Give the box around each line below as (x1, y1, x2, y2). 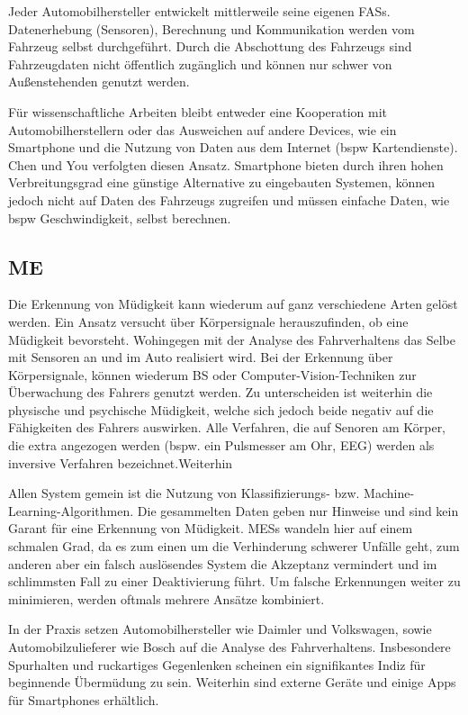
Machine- (364, 484, 415, 502)
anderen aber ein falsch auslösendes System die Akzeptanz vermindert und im (8, 554, 437, 573)
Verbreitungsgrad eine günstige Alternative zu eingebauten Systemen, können (8, 173, 436, 192)
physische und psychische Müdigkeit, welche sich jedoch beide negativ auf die (8, 400, 434, 419)
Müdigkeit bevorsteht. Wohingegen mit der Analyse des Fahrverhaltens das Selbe (8, 330, 455, 348)
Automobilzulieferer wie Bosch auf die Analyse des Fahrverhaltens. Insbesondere (8, 638, 451, 656)
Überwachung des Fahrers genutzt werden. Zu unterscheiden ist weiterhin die (8, 383, 433, 402)
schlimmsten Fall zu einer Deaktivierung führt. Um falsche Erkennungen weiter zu (8, 572, 461, 591)
